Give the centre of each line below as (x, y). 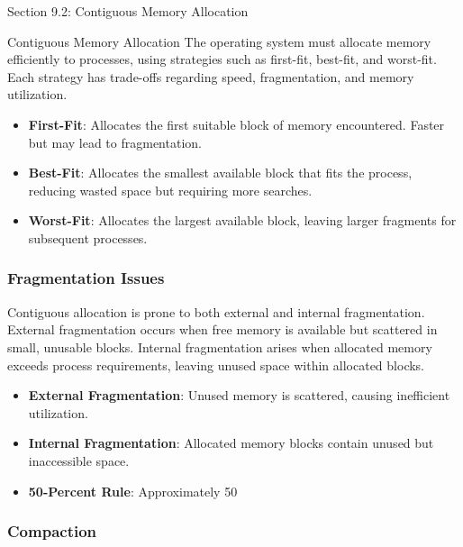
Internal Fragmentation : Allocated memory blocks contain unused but (231, 443)
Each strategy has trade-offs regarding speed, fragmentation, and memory (211, 76)
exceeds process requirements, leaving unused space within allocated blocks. (216, 365)
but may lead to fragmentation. (115, 142)
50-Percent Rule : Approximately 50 (133, 491)
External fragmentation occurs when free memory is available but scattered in (222, 329)
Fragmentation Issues (86, 278)
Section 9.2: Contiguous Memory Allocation (128, 11)
